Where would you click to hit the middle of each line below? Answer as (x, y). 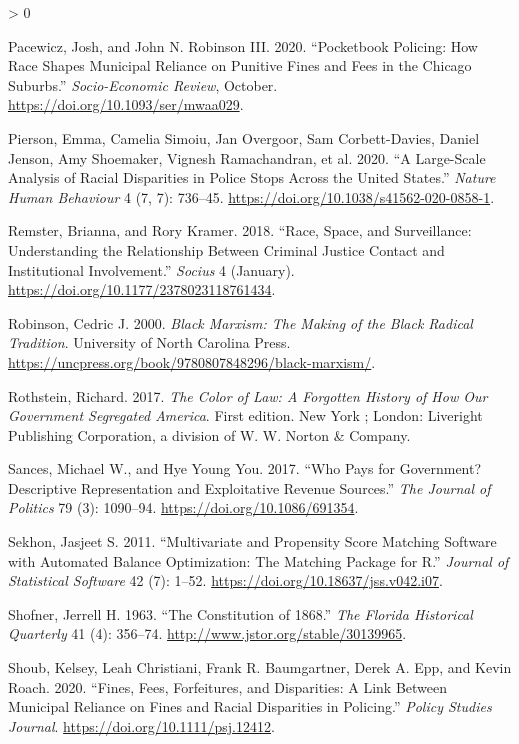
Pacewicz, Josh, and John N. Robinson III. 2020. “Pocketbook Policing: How (243, 45)
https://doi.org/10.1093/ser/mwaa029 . (126, 104)
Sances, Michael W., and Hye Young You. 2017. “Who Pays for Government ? (245, 468)
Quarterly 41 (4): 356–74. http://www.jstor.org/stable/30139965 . (207, 633)
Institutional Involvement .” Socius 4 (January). (151, 269)
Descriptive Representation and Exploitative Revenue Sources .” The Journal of (249, 487)
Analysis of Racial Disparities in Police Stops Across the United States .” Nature (252, 177)
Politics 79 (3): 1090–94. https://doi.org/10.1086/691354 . (183, 507)
